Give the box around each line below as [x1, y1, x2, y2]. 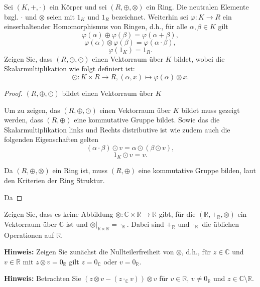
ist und [66, 218, 88, 229]
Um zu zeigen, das [4, 104, 60, 115]
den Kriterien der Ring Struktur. [4, 175, 105, 185]
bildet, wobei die [174, 53, 225, 64]
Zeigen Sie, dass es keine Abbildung [4, 209, 113, 219]
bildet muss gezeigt [181, 104, 240, 115]
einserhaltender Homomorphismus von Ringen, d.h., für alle [4, 21, 188, 32]
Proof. [4, 87, 23, 98]
